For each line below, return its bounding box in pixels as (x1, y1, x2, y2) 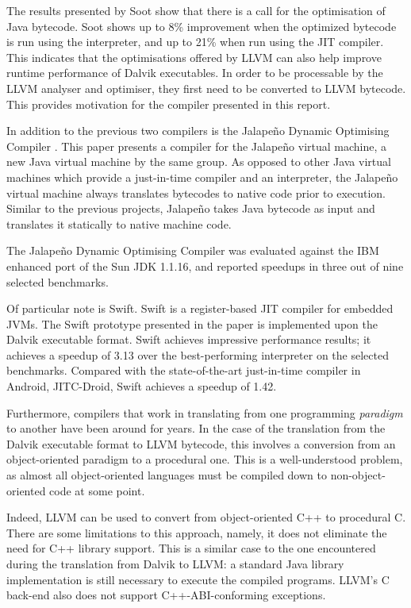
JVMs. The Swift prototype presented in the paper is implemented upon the (6, 315, 378, 332)
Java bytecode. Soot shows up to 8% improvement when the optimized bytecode (6, 17, 397, 34)
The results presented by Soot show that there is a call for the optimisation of (6, 2, 386, 18)
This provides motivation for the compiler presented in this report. (6, 95, 331, 112)
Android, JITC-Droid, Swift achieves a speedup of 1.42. (6, 378, 277, 394)
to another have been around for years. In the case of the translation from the (6, 420, 386, 437)
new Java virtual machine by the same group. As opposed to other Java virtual (6, 153, 391, 170)
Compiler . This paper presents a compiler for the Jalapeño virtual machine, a (6, 137, 387, 154)
